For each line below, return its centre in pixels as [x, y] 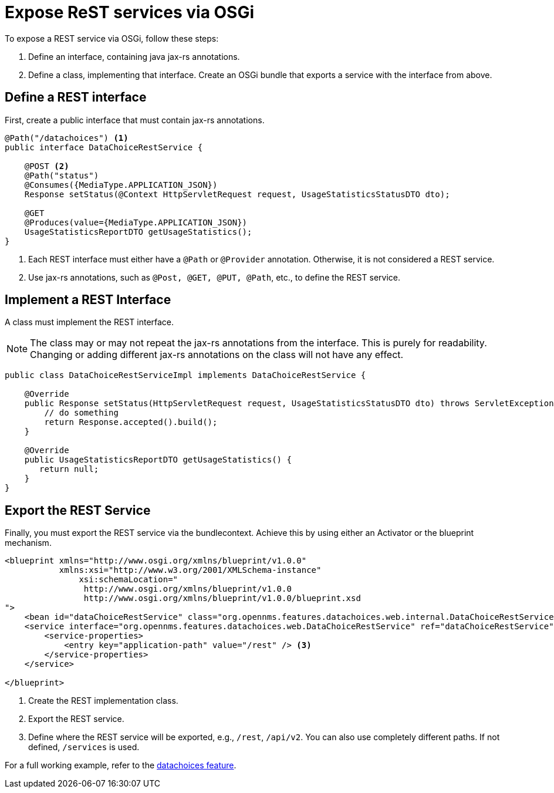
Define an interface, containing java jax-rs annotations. [134, 56]
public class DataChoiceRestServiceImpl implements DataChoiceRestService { [185, 375]
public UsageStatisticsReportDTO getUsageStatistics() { [158, 460]
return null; [69, 469]
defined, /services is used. [84, 747]
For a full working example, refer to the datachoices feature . [121, 765]
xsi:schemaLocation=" [129, 580]
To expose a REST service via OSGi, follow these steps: [112, 38]
